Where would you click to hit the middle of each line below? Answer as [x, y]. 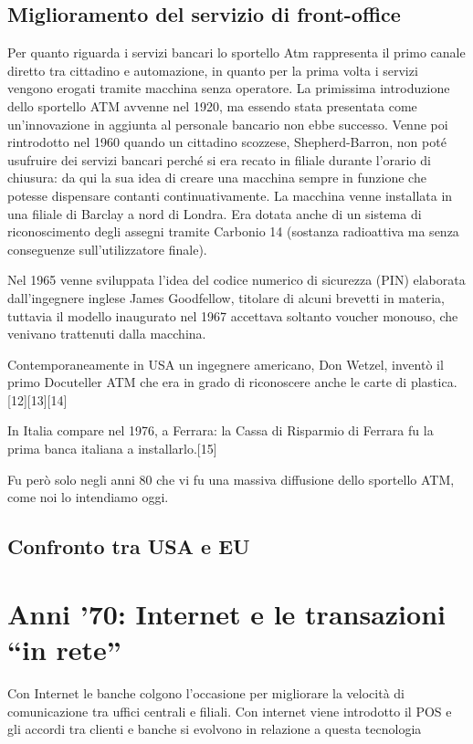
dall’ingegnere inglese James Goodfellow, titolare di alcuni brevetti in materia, [226, 297]
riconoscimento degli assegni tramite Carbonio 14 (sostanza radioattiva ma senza [233, 231]
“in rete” [64, 650]
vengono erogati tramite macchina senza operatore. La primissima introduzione [229, 88]
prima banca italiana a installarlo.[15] [112, 449]
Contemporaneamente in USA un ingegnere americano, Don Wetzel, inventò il [226, 364]
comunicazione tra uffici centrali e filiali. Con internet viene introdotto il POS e [230, 711]
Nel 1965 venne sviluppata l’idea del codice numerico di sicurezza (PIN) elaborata [236, 280]
